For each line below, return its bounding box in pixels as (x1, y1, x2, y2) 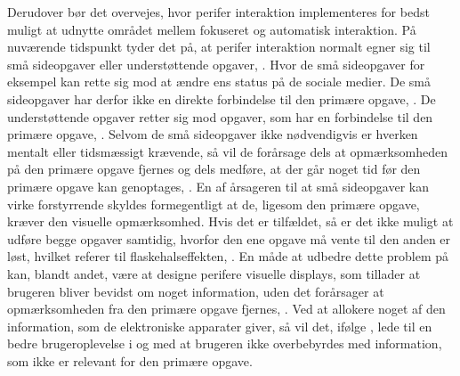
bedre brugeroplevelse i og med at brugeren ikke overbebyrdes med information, (7, 334, 442, 353)
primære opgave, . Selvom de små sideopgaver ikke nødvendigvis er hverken (7, 125, 418, 143)
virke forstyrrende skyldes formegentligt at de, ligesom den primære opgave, (7, 194, 420, 213)
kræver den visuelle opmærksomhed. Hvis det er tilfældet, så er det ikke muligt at (7, 212, 454, 231)
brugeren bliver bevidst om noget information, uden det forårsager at (7, 282, 384, 300)
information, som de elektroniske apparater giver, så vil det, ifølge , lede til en (7, 316, 432, 335)
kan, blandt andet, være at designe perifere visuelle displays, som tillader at (7, 264, 421, 282)
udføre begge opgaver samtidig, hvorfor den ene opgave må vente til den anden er (7, 229, 451, 248)
